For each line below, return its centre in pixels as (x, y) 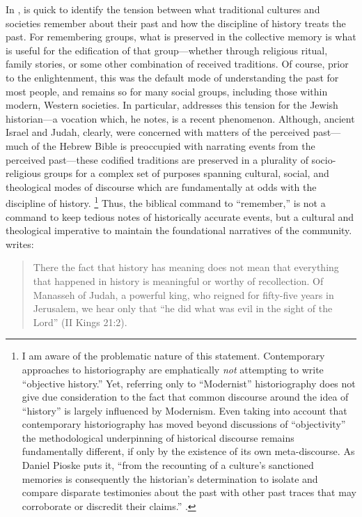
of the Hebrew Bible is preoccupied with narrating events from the (173, 145)
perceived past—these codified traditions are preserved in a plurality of (157, 159)
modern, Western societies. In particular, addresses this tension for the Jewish (172, 105)
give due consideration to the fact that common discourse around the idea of (185, 397)
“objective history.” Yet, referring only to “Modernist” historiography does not (189, 383)
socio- (324, 159)
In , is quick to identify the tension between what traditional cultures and (163, 9)
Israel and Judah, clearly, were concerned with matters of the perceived (158, 132)
